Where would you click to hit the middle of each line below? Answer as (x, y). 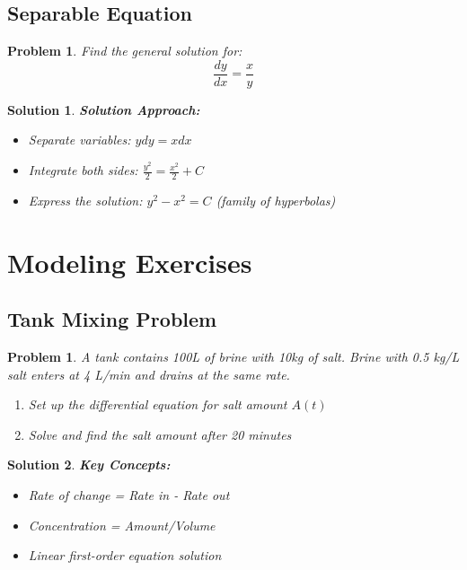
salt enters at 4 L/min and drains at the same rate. (149, 374)
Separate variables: (79, 140)
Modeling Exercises (130, 262)
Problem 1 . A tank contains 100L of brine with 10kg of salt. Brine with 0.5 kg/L (233, 357)
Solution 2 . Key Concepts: (89, 465)
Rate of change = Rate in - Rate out (129, 495)
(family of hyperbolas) (276, 200)
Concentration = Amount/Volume (122, 525)
